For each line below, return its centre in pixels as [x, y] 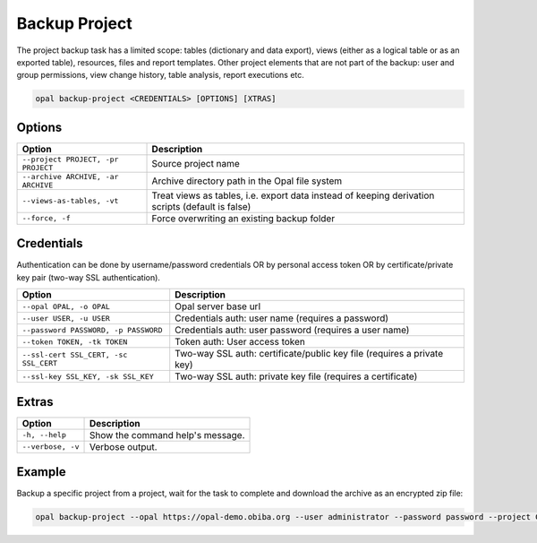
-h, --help [44, 435]
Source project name [196, 163]
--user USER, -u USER [66, 318]
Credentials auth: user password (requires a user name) [292, 330]
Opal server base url [218, 306]
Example [41, 472]
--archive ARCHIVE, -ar [70, 176]
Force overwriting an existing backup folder [243, 218]
